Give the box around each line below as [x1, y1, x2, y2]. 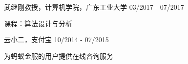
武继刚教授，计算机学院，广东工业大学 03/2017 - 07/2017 [4, 2, 184, 12]
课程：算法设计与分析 [4, 18, 72, 28]
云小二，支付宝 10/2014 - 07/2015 [4, 34, 109, 45]
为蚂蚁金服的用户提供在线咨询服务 [4, 50, 113, 61]
